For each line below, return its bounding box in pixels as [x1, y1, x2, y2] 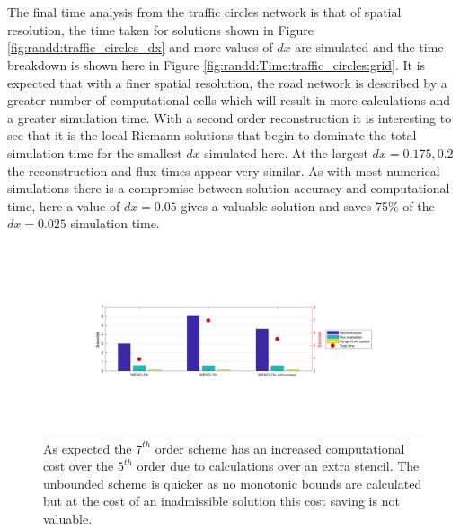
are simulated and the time [295, 38, 444, 57]
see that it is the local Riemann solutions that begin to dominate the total [7, 126, 417, 145]
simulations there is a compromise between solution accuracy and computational [7, 179, 450, 198]
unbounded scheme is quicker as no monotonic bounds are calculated [43, 473, 422, 492]
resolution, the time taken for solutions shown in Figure [7, 20, 314, 39]
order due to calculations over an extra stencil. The [137, 456, 420, 475]
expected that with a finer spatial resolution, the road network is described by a [7, 73, 447, 92]
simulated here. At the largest [204, 143, 368, 162]
